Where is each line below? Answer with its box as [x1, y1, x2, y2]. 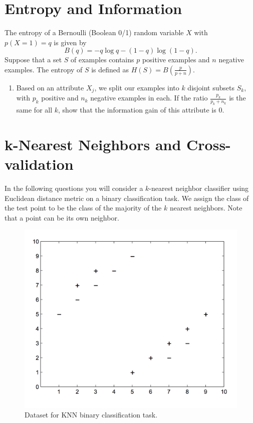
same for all [16, 104, 53, 115]
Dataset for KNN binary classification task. [25, 409, 158, 420]
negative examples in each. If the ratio [90, 92, 208, 103]
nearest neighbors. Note [169, 202, 242, 213]
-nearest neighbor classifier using [149, 183, 249, 193]
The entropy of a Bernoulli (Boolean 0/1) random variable [5, 27, 184, 38]
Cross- [186, 134, 231, 154]
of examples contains [71, 54, 134, 65]
